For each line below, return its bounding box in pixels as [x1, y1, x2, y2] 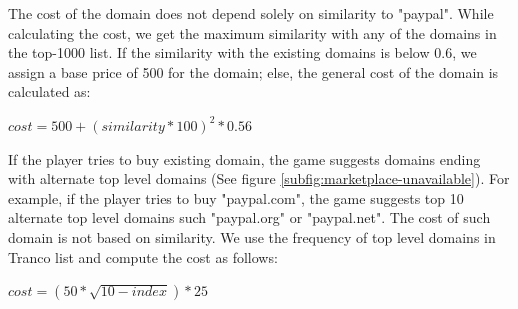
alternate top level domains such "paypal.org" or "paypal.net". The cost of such [8, 207, 491, 228]
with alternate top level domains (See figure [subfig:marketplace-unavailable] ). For [8, 168, 510, 189]
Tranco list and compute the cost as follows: [8, 246, 278, 267]
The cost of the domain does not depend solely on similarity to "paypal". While [8, 3, 494, 23]
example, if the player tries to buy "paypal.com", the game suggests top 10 [8, 187, 464, 208]
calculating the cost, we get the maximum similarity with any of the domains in [8, 22, 497, 43]
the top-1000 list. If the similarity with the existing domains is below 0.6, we [8, 42, 477, 63]
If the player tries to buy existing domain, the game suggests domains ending [8, 148, 481, 169]
